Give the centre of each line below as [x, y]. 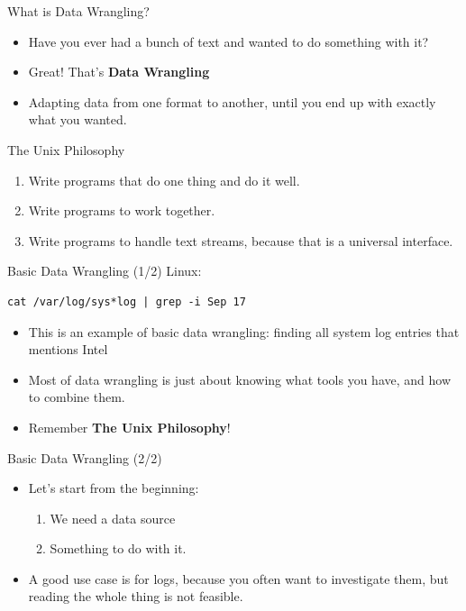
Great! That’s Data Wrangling [119, 72]
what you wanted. [78, 119]
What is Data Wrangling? [78, 11]
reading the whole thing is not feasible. [136, 596]
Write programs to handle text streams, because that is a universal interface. [241, 240]
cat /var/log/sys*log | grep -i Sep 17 [127, 301]
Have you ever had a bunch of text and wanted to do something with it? [228, 41]
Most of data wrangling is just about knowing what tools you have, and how [240, 379]
